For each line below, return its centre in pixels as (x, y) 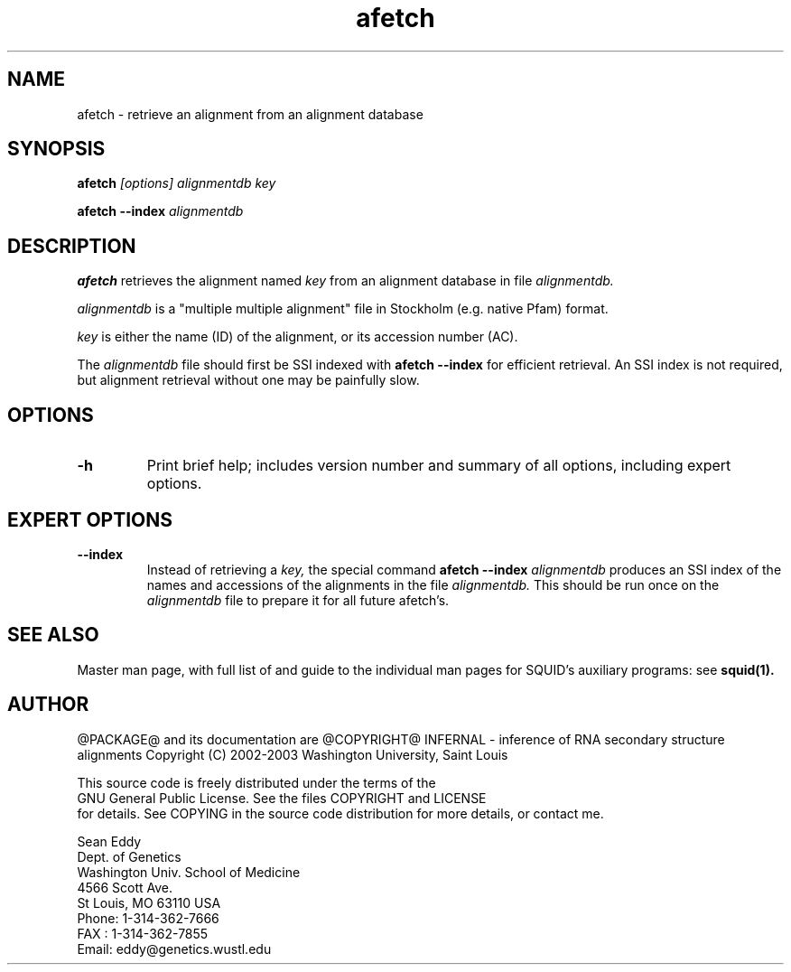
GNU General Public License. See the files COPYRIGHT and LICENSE (282, 798)
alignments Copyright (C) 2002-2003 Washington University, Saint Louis (293, 754)
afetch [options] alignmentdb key (177, 183)
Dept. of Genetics (129, 856)
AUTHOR (48, 705)
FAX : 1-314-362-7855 (143, 933)
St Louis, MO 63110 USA (149, 902)
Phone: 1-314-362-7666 (148, 918)
